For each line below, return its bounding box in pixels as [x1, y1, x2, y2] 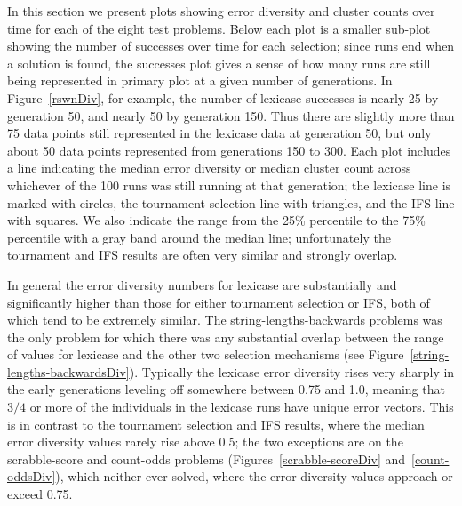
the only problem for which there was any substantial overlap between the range [7, 327, 444, 346]
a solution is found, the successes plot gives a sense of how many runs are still [7, 53, 431, 72]
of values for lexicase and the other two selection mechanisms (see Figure [7, 345, 404, 364]
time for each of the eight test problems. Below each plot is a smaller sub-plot [7, 19, 431, 37]
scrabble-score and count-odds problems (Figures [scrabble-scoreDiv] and [7, 449, 406, 468]
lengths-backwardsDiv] [7, 362, 130, 381]
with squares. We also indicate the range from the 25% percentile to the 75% [7, 211, 426, 229]
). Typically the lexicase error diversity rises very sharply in [129, 362, 455, 381]
